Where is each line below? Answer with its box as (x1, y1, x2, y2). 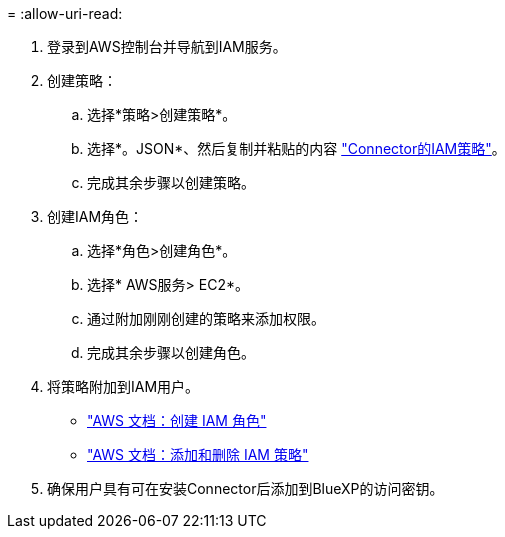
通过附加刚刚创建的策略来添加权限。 (87, 310, 325, 327)
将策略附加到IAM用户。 (47, 378, 200, 395)
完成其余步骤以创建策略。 (87, 174, 255, 191)
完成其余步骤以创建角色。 (87, 344, 255, 361)
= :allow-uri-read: (7, 5, 123, 22)
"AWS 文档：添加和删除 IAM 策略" (87, 446, 309, 463)
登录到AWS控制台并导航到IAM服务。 (47, 38, 287, 55)
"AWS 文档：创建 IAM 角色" (87, 412, 267, 429)
